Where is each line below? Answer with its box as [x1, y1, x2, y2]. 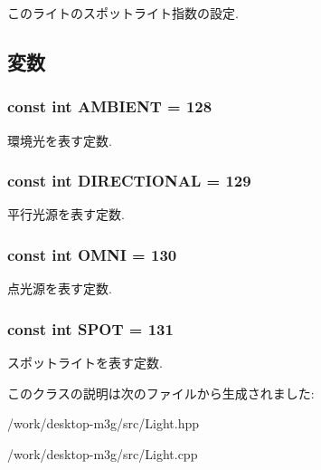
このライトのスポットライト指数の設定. [7, 4, 239, 22]
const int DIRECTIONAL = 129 [7, 169, 251, 192]
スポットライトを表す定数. [7, 353, 163, 372]
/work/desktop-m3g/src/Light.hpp [7, 414, 200, 433]
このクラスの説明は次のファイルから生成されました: [7, 383, 315, 402]
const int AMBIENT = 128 [7, 95, 212, 118]
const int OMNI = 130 [7, 243, 177, 265]
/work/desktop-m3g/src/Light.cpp [7, 444, 198, 463]
